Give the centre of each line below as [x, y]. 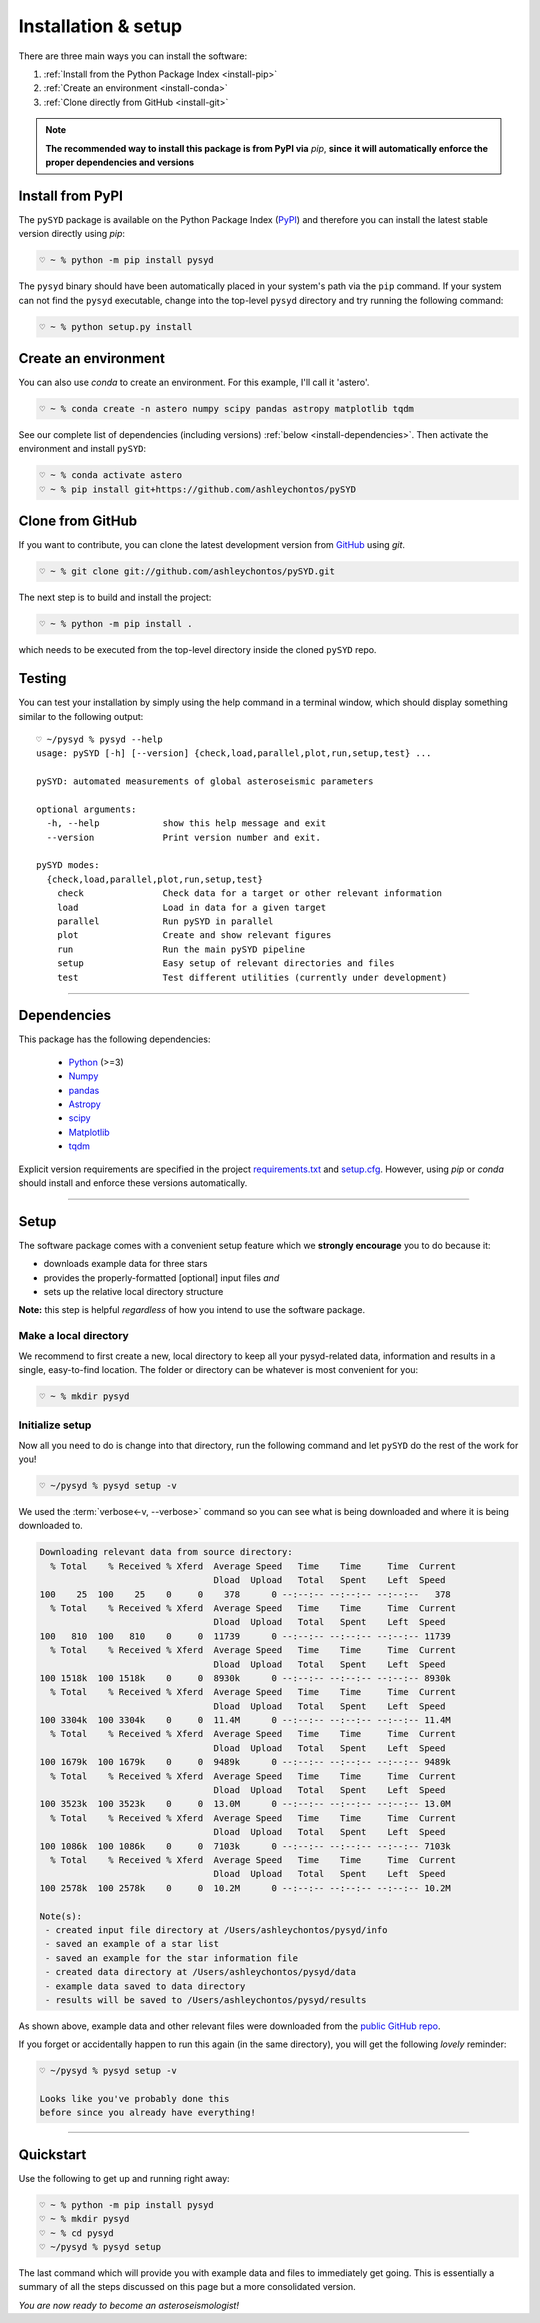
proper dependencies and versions [120, 162]
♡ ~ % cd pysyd [76, 2233]
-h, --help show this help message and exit [186, 823]
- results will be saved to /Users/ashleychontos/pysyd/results [206, 1999]
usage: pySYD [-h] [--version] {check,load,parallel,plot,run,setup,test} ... [234, 753]
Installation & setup [100, 26]
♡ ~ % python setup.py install [116, 326]
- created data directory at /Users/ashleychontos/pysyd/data [201, 1972]
